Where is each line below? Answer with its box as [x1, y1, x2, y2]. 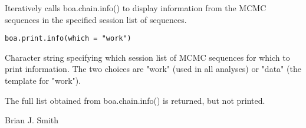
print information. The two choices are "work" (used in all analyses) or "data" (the [5, 63, 301, 75]
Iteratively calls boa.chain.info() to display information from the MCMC [5, 2, 266, 14]
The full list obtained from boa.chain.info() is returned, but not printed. [5, 94, 265, 106]
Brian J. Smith [5, 114, 59, 126]
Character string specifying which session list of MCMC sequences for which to [5, 51, 290, 63]
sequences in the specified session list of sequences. [5, 13, 187, 25]
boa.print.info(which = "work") [5, 34, 131, 43]
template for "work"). [5, 74, 81, 87]
